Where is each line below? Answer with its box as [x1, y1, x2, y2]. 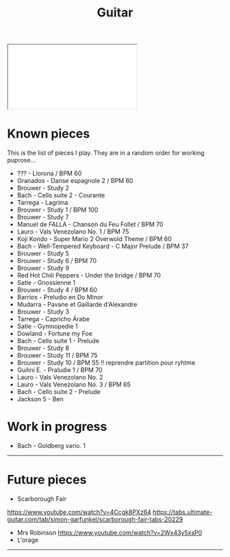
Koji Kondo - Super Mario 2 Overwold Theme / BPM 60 [16, 235, 172, 243]
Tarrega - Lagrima [16, 199, 68, 207]
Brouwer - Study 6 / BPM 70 [16, 257, 97, 265]
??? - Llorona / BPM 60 [16, 169, 82, 177]
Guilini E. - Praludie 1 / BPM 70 [16, 366, 103, 374]
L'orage [16, 536, 39, 544]
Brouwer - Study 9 [16, 264, 70, 272]
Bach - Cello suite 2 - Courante [16, 191, 105, 199]
